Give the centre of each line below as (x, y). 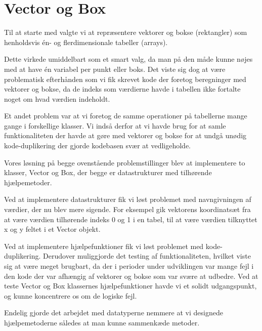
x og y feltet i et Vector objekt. (52, 229)
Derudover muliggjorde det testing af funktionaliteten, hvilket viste (147, 256)
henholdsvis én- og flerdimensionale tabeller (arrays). (86, 42)
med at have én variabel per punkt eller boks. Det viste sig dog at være (115, 69)
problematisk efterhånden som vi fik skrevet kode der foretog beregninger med (125, 79)
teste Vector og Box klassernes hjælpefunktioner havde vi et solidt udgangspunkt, (130, 286)
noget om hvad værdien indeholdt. (57, 98)
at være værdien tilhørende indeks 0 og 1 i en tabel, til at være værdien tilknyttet (131, 219)
